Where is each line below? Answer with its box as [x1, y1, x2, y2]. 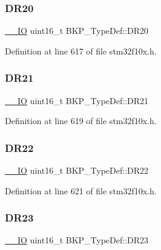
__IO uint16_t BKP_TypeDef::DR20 [5, 24, 149, 37]
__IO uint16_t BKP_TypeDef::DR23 [5, 234, 149, 246]
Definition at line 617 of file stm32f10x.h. [5, 44, 157, 57]
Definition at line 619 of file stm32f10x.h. [5, 114, 157, 127]
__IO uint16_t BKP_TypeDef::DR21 [5, 94, 149, 107]
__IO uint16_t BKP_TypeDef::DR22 [5, 164, 149, 177]
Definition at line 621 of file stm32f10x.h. [5, 184, 157, 197]
